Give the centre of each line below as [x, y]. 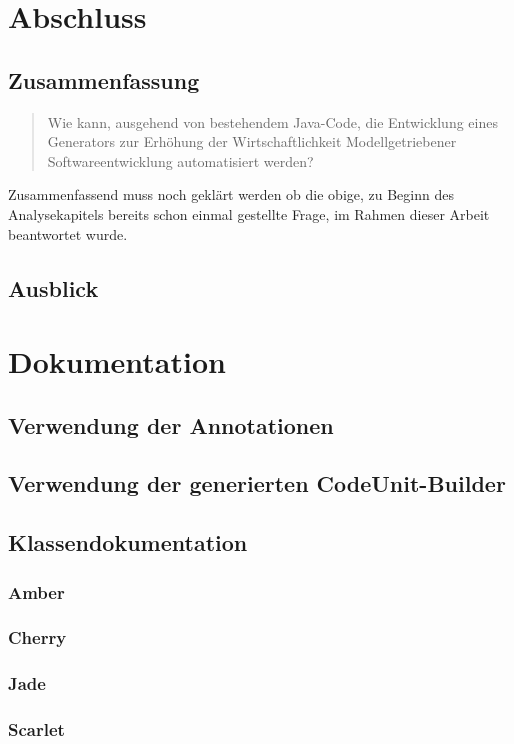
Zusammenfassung [104, 79]
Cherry [37, 637]
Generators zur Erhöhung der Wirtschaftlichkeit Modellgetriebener [252, 141]
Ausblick [53, 287]
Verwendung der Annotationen [171, 424]
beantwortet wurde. [68, 233]
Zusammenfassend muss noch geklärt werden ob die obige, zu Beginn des [231, 194]
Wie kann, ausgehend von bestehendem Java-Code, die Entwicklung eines [272, 121]
